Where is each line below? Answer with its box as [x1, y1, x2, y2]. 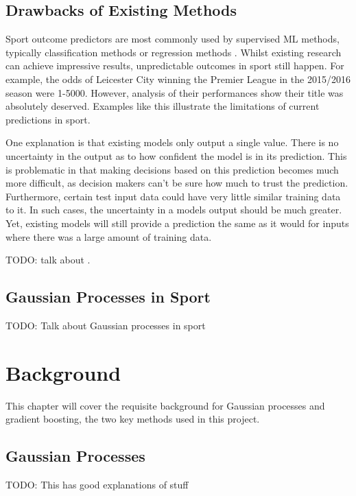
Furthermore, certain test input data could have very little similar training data [5, 189, 341, 203]
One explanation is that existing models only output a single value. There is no [5, 135, 339, 150]
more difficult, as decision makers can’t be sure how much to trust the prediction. [5, 176, 348, 190]
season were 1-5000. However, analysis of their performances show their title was [5, 85, 344, 99]
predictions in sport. [5, 112, 91, 126]
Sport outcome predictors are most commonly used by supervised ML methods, [5, 32, 340, 46]
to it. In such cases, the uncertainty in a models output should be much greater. [5, 202, 342, 217]
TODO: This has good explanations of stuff [5, 477, 189, 492]
